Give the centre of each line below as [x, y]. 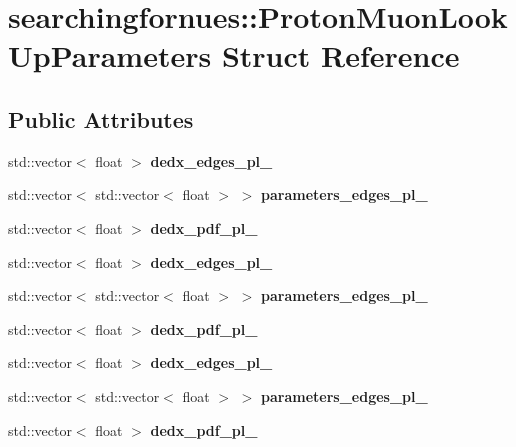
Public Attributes [101, 118]
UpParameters [110, 55]
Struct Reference [340, 55]
